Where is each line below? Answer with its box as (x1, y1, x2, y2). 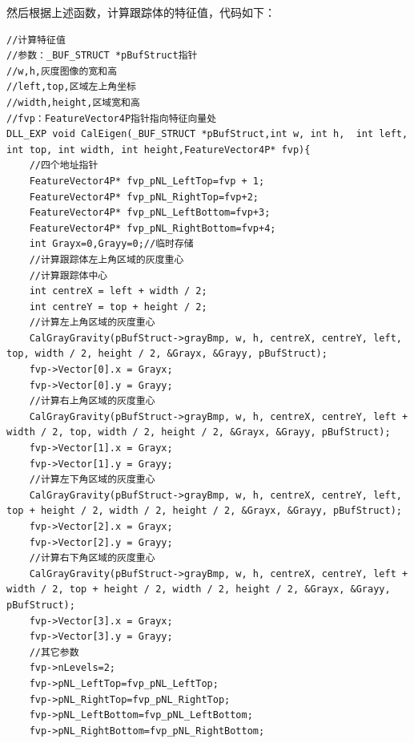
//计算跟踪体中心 (29, 269, 108, 281)
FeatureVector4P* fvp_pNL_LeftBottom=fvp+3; (29, 207, 271, 219)
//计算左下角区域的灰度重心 (29, 474, 155, 486)
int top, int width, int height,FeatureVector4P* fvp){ (6, 143, 311, 155)
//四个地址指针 (29, 160, 98, 172)
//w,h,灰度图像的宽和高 (6, 65, 118, 77)
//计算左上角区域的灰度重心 (29, 317, 155, 329)
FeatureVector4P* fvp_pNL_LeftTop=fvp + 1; (29, 175, 265, 187)
